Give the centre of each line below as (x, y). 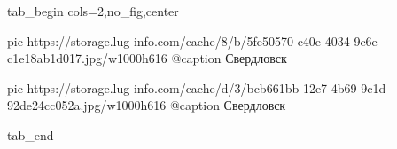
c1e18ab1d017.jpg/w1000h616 (87, 58)
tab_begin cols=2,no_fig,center (93, 11)
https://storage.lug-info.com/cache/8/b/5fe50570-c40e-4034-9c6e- (204, 40)
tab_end (31, 134)
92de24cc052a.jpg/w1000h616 (87, 105)
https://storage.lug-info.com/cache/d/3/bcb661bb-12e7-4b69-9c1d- (208, 87)
